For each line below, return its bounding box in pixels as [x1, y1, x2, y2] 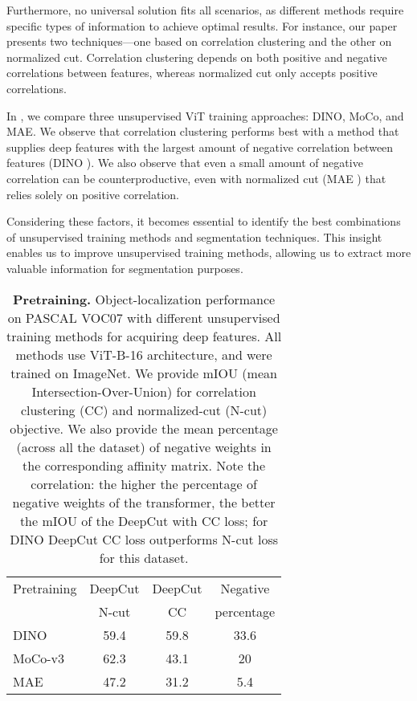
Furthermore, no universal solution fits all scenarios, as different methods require [6, 2, 404, 18]
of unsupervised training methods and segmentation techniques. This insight [6, 228, 382, 245]
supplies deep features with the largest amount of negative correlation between [6, 138, 394, 155]
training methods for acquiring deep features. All [6, 326, 282, 345]
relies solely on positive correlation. [6, 185, 180, 202]
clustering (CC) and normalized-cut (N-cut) [20, 400, 268, 419]
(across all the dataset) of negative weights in [16, 437, 272, 456]
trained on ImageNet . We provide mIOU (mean [10, 363, 277, 382]
